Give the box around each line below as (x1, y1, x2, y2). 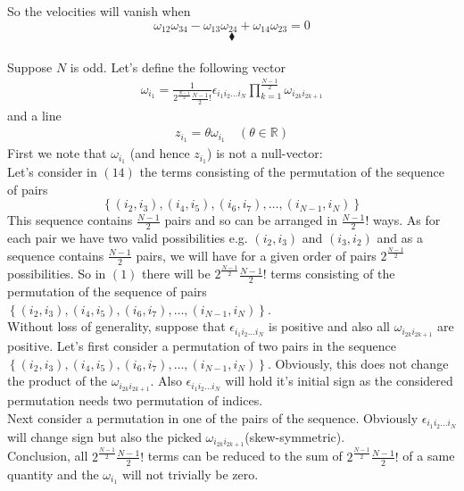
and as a (377, 228, 423, 246)
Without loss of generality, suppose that (7, 317, 226, 336)
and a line (7, 105, 62, 124)
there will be (142, 264, 211, 283)
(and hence (129, 144, 190, 162)
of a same (402, 446, 455, 465)
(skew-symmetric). (244, 427, 345, 445)
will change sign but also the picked (7, 427, 202, 445)
